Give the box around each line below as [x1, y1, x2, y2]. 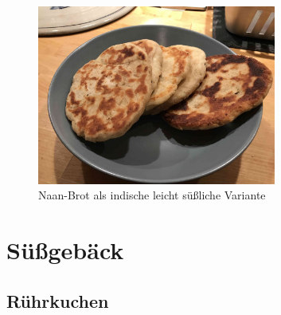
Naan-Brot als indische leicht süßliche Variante [38, 187, 266, 203]
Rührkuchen [6, 288, 109, 313]
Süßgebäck [6, 233, 124, 266]
